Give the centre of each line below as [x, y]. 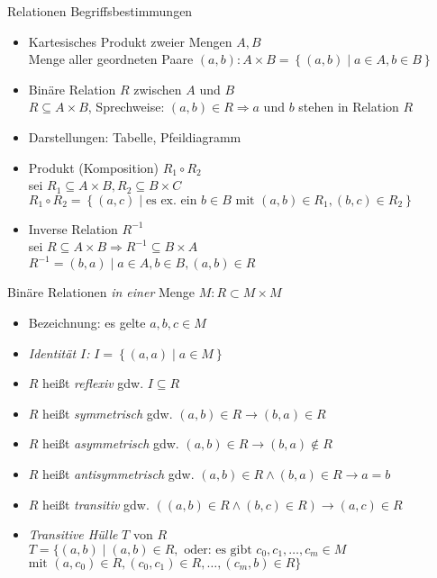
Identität [52, 352]
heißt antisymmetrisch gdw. [118, 474]
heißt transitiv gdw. [96, 504]
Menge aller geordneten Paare [111, 59]
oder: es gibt [218, 550]
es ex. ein [172, 200]
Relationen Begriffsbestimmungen [100, 11]
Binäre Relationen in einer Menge [101, 292]
